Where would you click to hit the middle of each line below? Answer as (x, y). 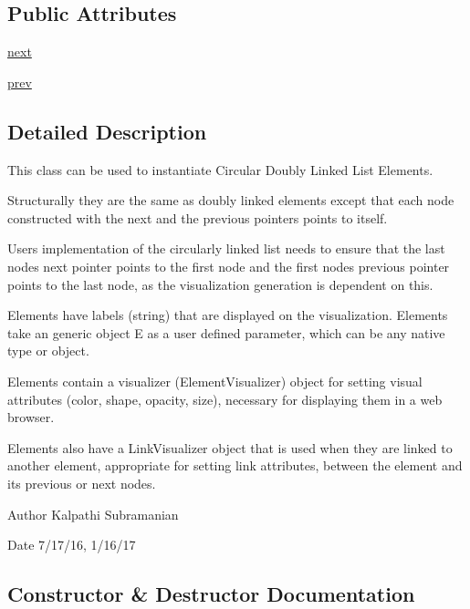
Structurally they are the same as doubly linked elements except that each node (231, 200)
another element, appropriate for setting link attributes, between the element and (235, 465)
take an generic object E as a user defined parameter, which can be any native (226, 332)
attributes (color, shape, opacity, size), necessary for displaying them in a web (225, 399)
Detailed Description (107, 131)
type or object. (48, 351)
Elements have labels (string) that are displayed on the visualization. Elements (228, 315)
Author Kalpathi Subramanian (93, 514)
